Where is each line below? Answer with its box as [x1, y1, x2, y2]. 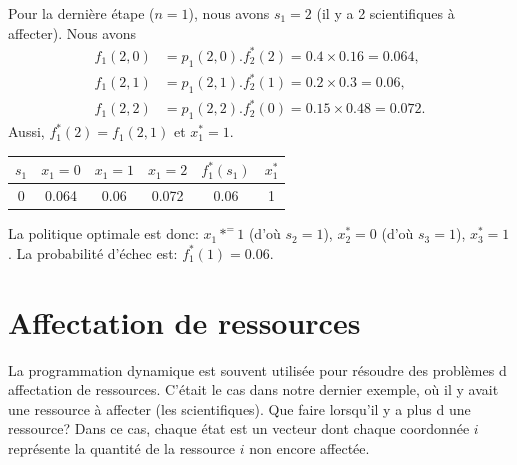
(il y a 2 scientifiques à [316, 3, 455, 23]
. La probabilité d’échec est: [8, 242, 178, 263]
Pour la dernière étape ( [8, 3, 155, 23]
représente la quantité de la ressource [8, 437, 236, 458]
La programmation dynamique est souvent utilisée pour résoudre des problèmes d [8, 359, 507, 380]
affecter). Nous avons [8, 22, 137, 43]
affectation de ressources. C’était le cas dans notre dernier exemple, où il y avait [8, 379, 499, 400]
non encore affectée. [249, 437, 370, 458]
